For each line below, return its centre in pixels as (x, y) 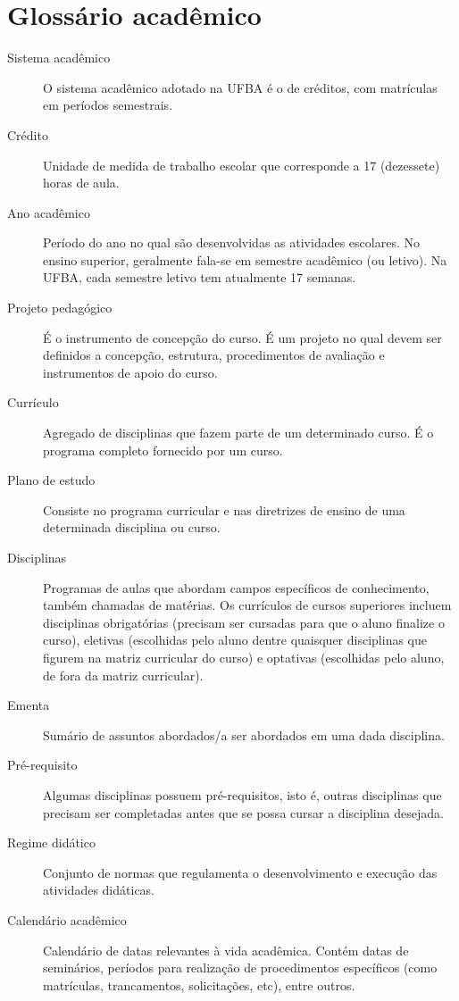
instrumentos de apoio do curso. (130, 372)
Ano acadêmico (49, 212)
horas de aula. (81, 183)
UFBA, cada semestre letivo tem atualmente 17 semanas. (200, 277)
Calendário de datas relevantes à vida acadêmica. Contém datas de (226, 950)
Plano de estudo (51, 480)
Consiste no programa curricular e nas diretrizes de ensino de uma (224, 509)
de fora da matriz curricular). (123, 675)
